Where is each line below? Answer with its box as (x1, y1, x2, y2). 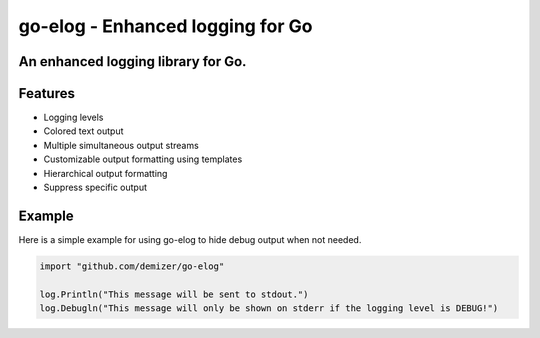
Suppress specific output (43, 181, 148, 194)
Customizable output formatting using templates (43, 153, 243, 165)
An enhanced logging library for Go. (18, 53, 247, 70)
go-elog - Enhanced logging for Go (18, 15, 313, 37)
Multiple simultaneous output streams (43, 139, 199, 151)
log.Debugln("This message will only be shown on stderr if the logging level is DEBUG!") (39, 303, 499, 314)
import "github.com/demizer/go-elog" (39, 260, 225, 272)
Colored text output (43, 125, 124, 137)
